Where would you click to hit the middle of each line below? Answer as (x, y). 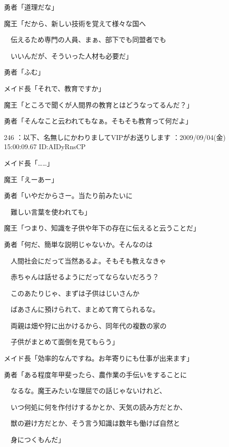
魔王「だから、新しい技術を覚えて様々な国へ (75, 23)
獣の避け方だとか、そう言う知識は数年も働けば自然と (95, 423)
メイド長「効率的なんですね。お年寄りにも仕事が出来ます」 (99, 358)
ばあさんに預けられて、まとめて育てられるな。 (85, 309)
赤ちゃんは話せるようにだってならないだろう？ (85, 277)
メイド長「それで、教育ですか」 (55, 88)
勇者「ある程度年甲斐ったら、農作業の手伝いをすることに (95, 374)
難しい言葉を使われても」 (51, 211)
